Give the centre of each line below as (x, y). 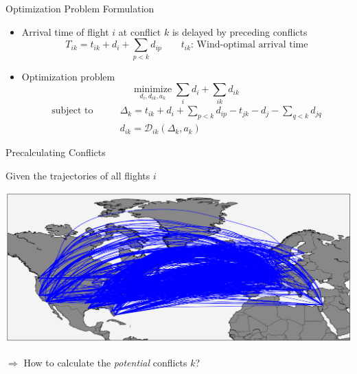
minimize (153, 90)
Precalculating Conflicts (56, 152)
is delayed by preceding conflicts (240, 31)
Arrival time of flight (65, 31)
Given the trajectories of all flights (78, 175)
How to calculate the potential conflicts (105, 363)
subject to (72, 111)
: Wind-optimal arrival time (250, 45)
